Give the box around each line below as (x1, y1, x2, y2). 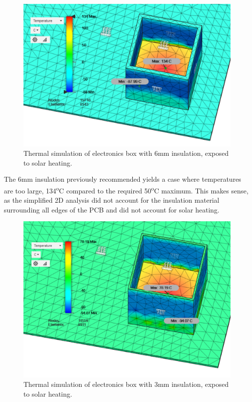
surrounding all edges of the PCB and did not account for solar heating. (4, 204, 220, 214)
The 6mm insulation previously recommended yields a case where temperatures (4, 174, 241, 184)
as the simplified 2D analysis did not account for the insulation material (4, 195, 219, 205)
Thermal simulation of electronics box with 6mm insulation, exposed (23, 148, 229, 158)
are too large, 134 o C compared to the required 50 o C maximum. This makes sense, (4, 184, 249, 195)
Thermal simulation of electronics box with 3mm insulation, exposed (23, 379, 229, 389)
